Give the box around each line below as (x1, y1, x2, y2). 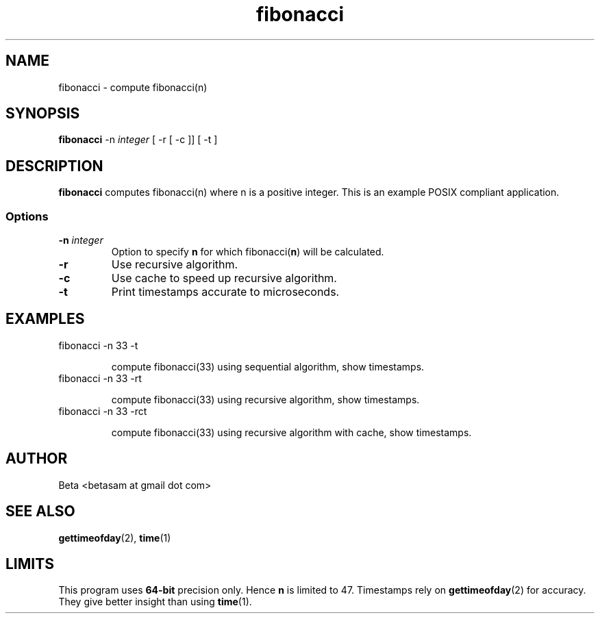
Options (5, 209, 49, 223)
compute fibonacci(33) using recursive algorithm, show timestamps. (111, 393, 420, 405)
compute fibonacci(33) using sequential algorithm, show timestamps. (111, 360, 425, 372)
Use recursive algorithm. (111, 257, 238, 272)
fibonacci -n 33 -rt (58, 372, 142, 384)
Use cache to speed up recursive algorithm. (111, 271, 337, 286)
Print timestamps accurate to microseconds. (111, 285, 340, 299)
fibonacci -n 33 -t (58, 339, 138, 351)
